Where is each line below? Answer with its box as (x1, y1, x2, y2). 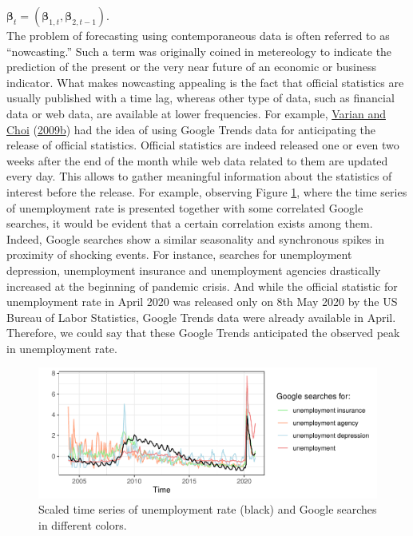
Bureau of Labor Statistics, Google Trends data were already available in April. (6, 308, 396, 325)
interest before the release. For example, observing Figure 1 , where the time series (6, 183, 407, 200)
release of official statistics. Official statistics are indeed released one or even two (6, 137, 399, 153)
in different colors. (38, 516, 127, 533)
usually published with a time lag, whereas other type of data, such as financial (6, 89, 395, 106)
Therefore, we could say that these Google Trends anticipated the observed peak (6, 324, 400, 341)
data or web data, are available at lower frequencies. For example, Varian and (6, 105, 386, 121)
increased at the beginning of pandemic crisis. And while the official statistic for (6, 277, 398, 294)
